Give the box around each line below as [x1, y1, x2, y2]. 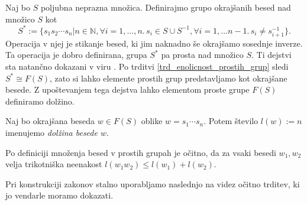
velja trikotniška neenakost [5, 158, 102, 170]
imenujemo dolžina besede [5, 126, 98, 138]
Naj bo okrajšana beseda [5, 115, 95, 127]
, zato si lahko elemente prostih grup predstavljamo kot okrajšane [50, 71, 287, 84]
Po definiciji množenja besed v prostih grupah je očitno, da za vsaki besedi [5, 146, 276, 158]
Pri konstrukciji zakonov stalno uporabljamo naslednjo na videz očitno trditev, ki [5, 177, 300, 190]
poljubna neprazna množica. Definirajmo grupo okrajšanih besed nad [40, 1, 291, 13]
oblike [141, 115, 163, 127]
